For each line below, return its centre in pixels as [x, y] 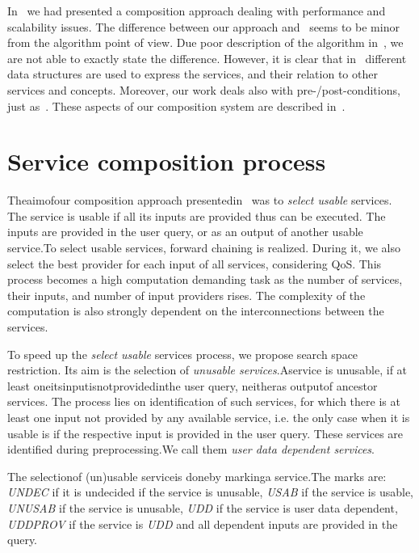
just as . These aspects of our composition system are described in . [176, 106]
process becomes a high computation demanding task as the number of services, [205, 279]
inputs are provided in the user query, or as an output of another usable [185, 232]
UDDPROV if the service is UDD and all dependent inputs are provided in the [203, 523]
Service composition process [167, 161]
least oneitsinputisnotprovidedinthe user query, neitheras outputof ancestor [193, 385]
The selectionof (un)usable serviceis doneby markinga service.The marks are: [197, 476]
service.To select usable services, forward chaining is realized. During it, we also [204, 248]
